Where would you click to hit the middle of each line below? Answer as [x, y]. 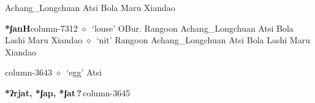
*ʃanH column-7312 [41, 28]
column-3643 [28, 72]
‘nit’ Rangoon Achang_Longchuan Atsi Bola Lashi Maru [203, 40]
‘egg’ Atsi [84, 72]
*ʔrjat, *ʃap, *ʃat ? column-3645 [68, 92]
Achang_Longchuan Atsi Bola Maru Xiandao [90, 7]
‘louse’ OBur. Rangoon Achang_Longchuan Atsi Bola [192, 28]
